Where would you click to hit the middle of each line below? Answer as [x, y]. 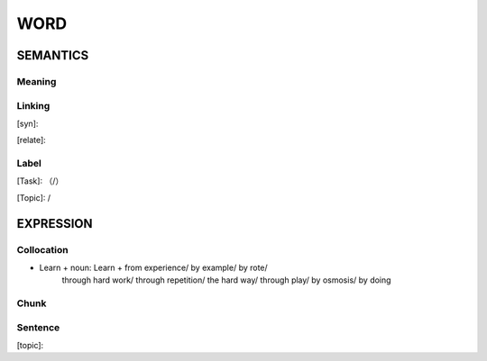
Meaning [37, 81]
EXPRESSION [55, 224]
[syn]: [28, 123]
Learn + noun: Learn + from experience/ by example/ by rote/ [153, 267]
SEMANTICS [53, 55]
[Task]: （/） [40, 181]
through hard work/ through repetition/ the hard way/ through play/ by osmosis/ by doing [226, 280]
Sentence [38, 327]
